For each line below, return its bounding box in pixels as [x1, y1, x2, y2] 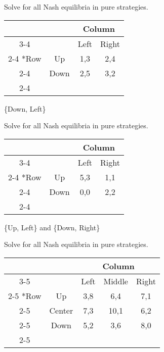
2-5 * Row [8, 289, 42, 301]
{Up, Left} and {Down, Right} [4, 222, 100, 232]
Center [49, 304, 73, 316]
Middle [103, 275, 128, 287]
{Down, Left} [4, 103, 46, 114]
